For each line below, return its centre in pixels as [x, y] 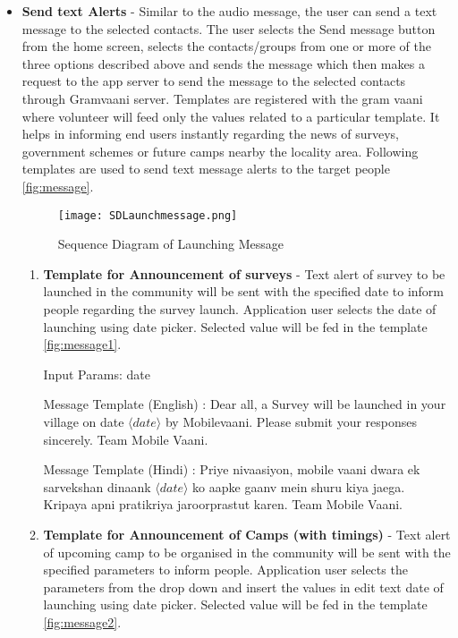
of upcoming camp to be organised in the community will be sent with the [247, 552]
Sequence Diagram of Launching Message [170, 244]
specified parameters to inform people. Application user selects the [225, 570]
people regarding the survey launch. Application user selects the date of [240, 308]
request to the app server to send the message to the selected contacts [214, 81]
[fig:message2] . [82, 621]
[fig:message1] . [82, 344]
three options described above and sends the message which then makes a [223, 63]
